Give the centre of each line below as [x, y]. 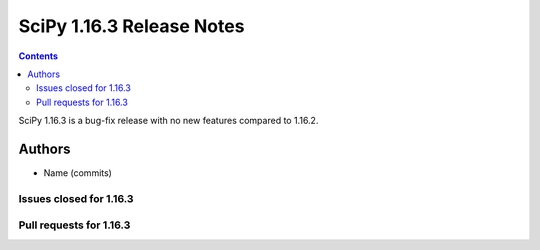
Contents [38, 56]
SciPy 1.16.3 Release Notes [131, 26]
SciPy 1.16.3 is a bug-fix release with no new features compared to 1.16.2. [168, 121]
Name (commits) [77, 173]
